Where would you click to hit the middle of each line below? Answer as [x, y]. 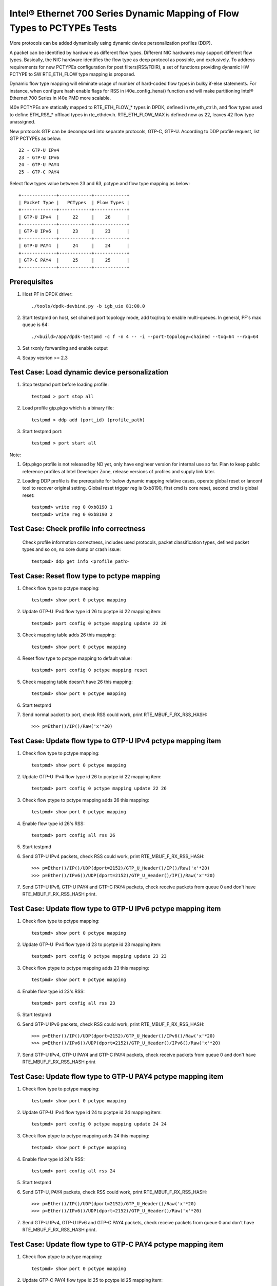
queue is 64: [35, 325]
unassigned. [23, 122]
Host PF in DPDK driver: [47, 294]
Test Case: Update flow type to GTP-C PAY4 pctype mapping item [117, 1245]
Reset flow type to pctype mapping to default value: [77, 658]
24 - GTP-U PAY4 [39, 165]
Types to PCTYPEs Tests [63, 28]
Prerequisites [31, 282]
